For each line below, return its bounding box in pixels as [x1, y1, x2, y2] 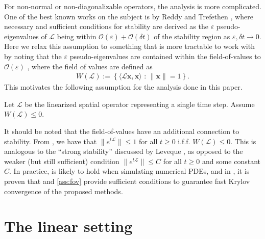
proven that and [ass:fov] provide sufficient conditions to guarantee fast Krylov [4, 175, 250, 186]
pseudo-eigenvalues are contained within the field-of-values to [69, 50, 261, 61]
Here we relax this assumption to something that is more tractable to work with [4, 41, 255, 51]
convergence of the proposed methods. [4, 185, 123, 196]
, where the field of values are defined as [27, 61, 153, 71]
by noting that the [4, 50, 62, 61]
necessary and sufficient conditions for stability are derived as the [4, 21, 208, 32]
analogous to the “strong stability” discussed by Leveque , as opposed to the [4, 146, 243, 156]
